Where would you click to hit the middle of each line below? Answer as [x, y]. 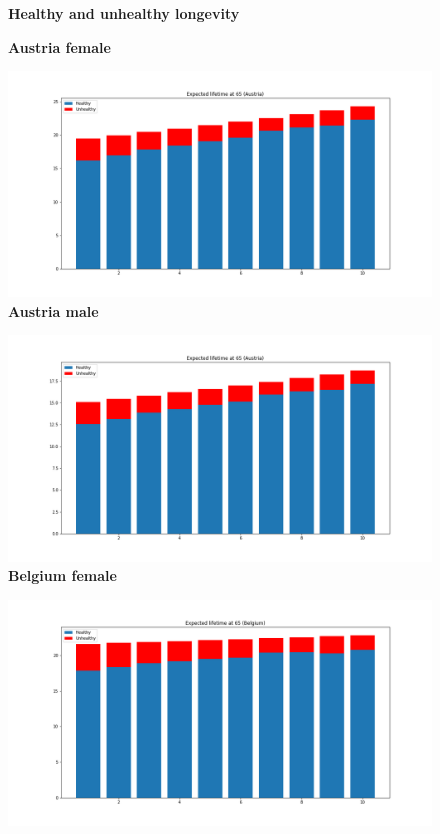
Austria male [53, 310]
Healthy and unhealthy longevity [124, 13]
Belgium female [62, 575]
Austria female [59, 46]
